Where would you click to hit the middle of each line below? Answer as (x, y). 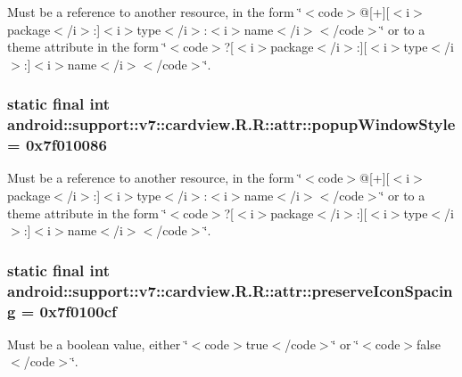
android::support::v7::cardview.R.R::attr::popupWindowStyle (231, 124)
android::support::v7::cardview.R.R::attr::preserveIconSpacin (230, 290)
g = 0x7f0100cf (62, 311)
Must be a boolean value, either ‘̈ (98, 344)
